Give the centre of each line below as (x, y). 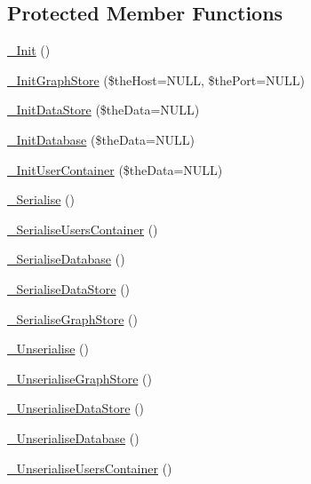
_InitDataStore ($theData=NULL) (104, 110)
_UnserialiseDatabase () (73, 437)
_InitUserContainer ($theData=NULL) (115, 169)
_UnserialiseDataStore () (76, 408)
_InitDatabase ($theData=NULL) (101, 139)
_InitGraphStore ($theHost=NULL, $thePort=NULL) (156, 79)
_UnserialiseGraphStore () (80, 378)
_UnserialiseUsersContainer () (90, 468)
